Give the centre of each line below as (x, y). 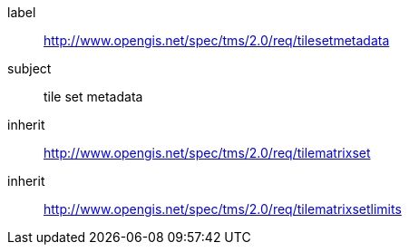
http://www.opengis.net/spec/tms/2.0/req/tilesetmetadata (217, 40)
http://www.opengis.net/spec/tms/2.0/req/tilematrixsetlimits (223, 209)
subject (29, 68)
